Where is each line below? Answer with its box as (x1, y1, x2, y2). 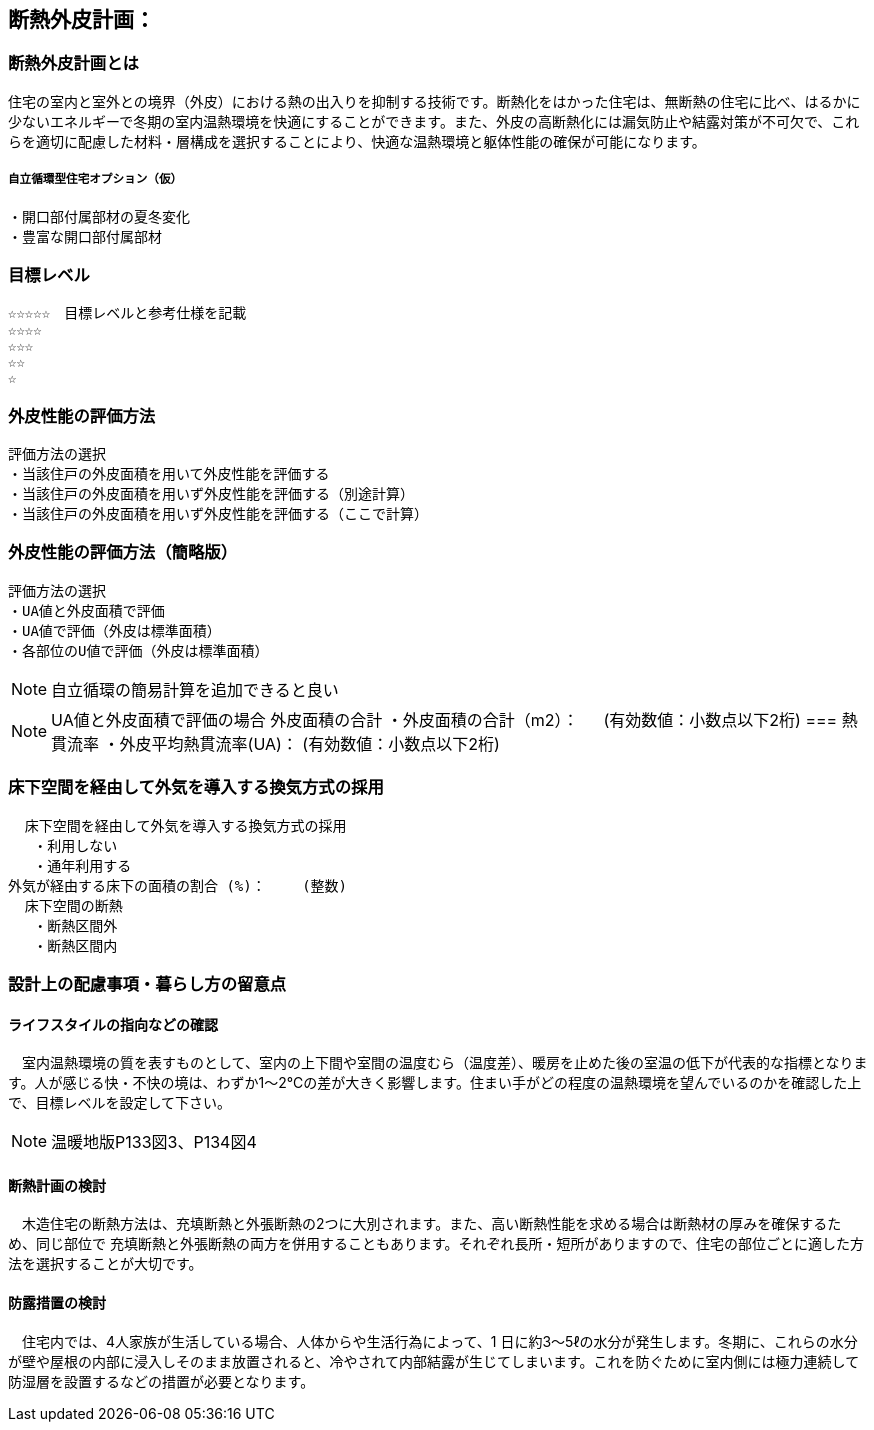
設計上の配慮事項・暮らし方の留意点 (8, 973, 287, 994)
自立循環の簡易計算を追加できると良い (51, 679, 339, 700)
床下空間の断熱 (24, 897, 123, 914)
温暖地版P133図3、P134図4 (51, 1132, 257, 1153)
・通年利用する (33, 857, 132, 874)
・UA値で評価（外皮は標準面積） (8, 622, 221, 639)
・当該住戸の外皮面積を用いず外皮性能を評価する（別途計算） (8, 486, 414, 503)
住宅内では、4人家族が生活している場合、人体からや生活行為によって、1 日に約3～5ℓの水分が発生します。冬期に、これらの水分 (21, 1332, 858, 1350)
